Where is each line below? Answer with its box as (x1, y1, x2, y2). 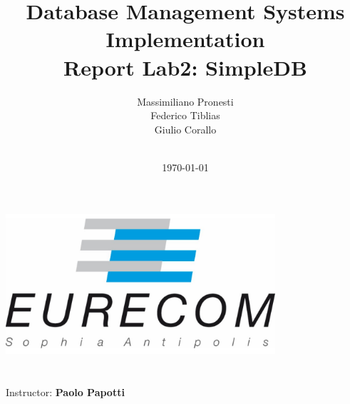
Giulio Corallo (154, 121, 217, 136)
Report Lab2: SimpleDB (63, 52, 307, 81)
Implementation (105, 24, 265, 54)
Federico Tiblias (150, 108, 220, 123)
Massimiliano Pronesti (137, 94, 234, 108)
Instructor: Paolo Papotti (6, 384, 125, 399)
